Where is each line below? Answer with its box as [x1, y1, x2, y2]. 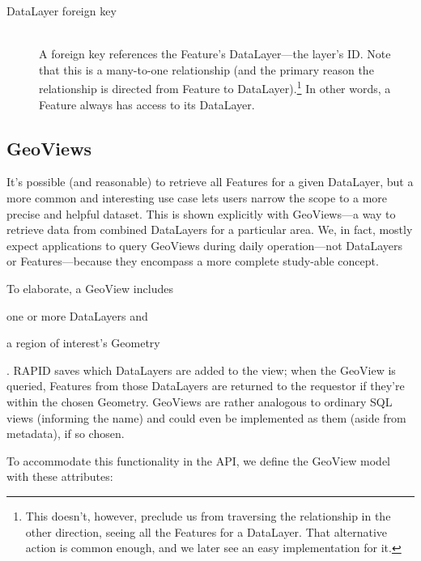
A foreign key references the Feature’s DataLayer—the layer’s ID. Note [39, 45, 391, 62]
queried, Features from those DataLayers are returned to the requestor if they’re [6, 377, 405, 394]
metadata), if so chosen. [6, 425, 125, 442]
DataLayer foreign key [6, 2, 117, 19]
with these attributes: [6, 468, 113, 485]
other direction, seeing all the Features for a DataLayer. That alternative [25, 523, 388, 540]
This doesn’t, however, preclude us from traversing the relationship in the [25, 507, 391, 524]
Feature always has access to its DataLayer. [39, 96, 255, 113]
